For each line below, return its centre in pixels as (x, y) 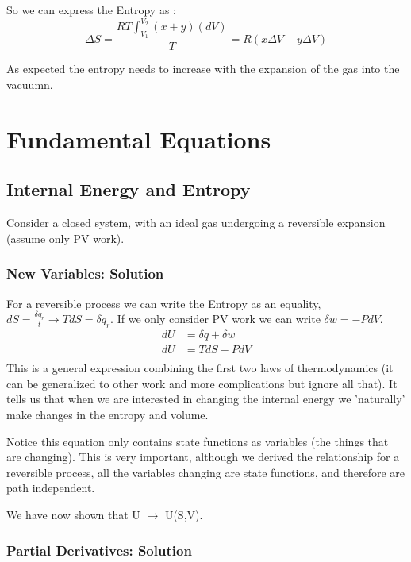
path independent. (51, 488)
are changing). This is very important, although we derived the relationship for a (203, 457)
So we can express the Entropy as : (91, 10)
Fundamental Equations (139, 139)
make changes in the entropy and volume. (108, 415)
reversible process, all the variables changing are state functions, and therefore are (206, 472)
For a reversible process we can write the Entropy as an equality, (164, 303)
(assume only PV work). (65, 238)
